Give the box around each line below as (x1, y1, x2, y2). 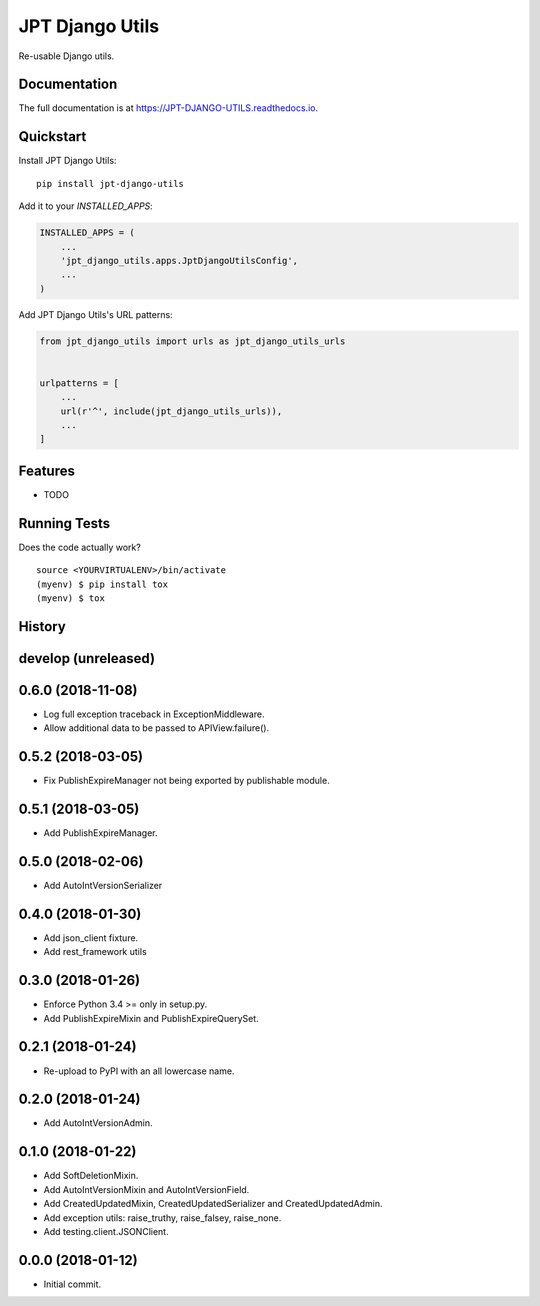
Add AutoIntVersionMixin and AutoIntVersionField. (43, 1183, 250, 1195)
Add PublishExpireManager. (43, 827, 159, 839)
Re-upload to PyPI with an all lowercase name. (43, 1065, 235, 1077)
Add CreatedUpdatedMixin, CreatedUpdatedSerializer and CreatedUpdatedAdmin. (43, 1198, 383, 1210)
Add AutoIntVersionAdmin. (43, 1117, 154, 1129)
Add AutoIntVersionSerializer (43, 880, 163, 892)
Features (18, 462, 75, 479)
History (18, 618, 67, 635)
